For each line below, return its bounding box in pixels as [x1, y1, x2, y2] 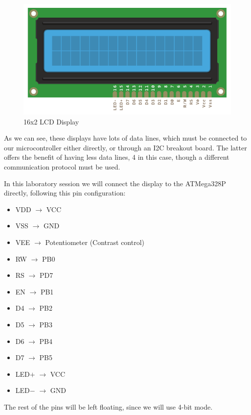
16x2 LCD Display [23, 116, 79, 126]
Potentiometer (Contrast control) [45, 237, 145, 247]
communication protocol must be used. [4, 162, 120, 171]
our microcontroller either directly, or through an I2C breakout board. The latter [4, 142, 247, 152]
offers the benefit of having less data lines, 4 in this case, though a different [4, 152, 229, 162]
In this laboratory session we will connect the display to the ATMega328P [4, 178, 226, 188]
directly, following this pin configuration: [4, 188, 126, 198]
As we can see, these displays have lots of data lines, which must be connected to [4, 133, 247, 143]
